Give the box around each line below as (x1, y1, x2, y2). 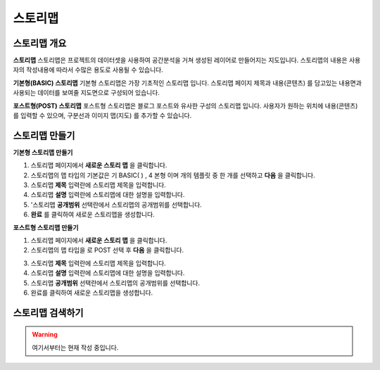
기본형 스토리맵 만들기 (13, 148, 73, 156)
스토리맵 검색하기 (13, 307, 84, 319)
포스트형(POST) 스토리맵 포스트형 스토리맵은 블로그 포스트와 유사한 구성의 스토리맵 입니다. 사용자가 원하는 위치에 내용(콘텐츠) (13, 101, 358, 110)
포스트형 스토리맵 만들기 (13, 223, 79, 231)
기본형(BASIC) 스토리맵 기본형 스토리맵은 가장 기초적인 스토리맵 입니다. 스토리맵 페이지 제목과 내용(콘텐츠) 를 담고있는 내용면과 (13, 78, 362, 87)
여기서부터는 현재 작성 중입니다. (32, 343, 119, 352)
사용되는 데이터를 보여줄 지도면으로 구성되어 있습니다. (13, 89, 160, 97)
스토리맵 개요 (13, 37, 67, 49)
